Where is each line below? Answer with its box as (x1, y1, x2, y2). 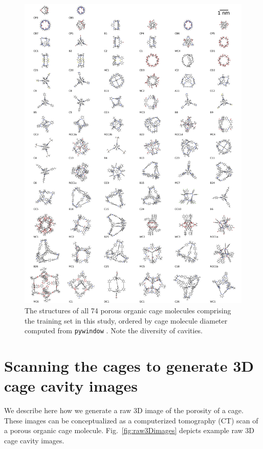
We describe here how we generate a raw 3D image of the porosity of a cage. (4, 405, 244, 416)
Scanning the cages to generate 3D (4, 355, 254, 376)
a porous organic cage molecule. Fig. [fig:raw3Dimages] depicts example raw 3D (4, 425, 255, 436)
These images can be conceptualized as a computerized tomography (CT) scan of (4, 415, 258, 425)
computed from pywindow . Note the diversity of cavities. (25, 325, 203, 336)
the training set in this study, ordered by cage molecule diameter (25, 315, 228, 326)
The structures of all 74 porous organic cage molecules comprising (25, 305, 231, 315)
